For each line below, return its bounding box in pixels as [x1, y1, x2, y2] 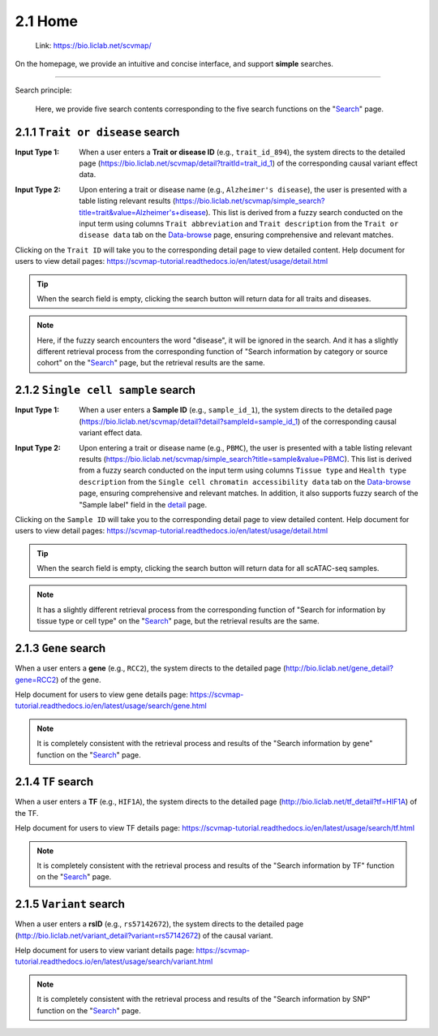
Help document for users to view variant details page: [15, 946, 195, 956]
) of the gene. [55, 675, 101, 684]
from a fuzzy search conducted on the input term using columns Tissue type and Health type [79, 465, 407, 475]
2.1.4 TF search [15, 775, 94, 789]
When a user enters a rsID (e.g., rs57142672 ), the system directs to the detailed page [15, 919, 304, 929]
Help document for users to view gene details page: [15, 689, 188, 699]
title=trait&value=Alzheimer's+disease [79, 207, 206, 217]
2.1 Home [15, 12, 79, 30]
